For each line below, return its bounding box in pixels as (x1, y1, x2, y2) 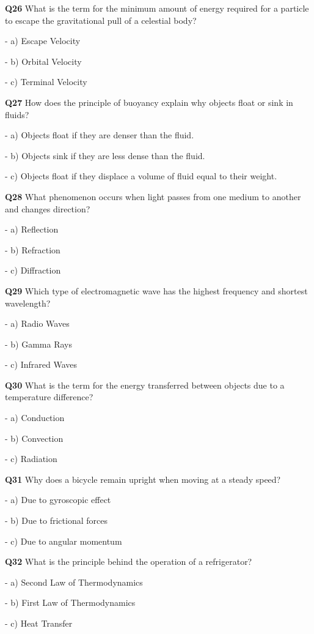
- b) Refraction (5, 243, 60, 256)
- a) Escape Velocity (5, 34, 81, 47)
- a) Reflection (5, 223, 59, 236)
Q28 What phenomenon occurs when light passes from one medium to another (5, 190, 301, 203)
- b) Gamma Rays (5, 337, 73, 350)
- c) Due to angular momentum (5, 534, 122, 547)
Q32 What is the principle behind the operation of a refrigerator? (5, 555, 252, 568)
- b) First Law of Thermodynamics (5, 596, 136, 609)
